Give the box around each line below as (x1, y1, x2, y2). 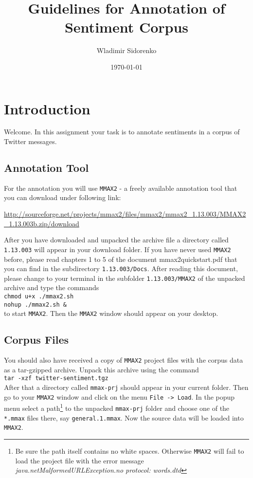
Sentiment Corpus (64, 17, 189, 37)
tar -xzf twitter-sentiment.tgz (4, 375, 108, 382)
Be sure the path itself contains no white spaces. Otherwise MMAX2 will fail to (15, 446, 244, 456)
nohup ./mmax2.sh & (4, 301, 67, 308)
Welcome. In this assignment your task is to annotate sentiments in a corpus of (4, 127, 240, 137)
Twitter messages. (4, 136, 57, 147)
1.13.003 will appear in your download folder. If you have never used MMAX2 (4, 244, 231, 254)
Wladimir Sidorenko (96, 45, 157, 55)
